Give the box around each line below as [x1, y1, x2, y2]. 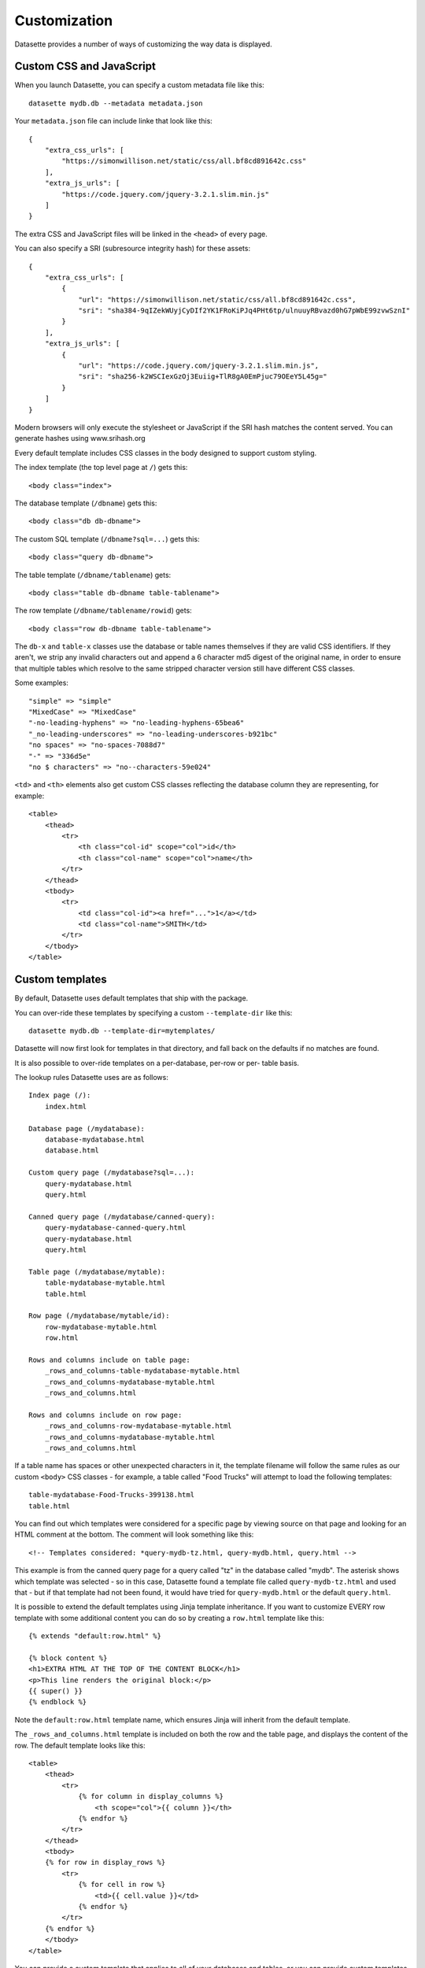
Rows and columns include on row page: [28, 1410, 183, 1419]
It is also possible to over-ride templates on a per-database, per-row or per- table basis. [14, 1058, 299, 1067]
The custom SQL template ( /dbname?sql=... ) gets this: [14, 534, 200, 543]
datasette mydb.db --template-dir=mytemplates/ [28, 1026, 216, 1035]
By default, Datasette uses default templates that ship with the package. [14, 993, 249, 1003]
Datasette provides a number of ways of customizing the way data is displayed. [14, 39, 272, 49]
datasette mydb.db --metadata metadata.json [28, 98, 204, 108]
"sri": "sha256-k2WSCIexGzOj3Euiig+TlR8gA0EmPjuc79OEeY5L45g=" [78, 372, 327, 381]
